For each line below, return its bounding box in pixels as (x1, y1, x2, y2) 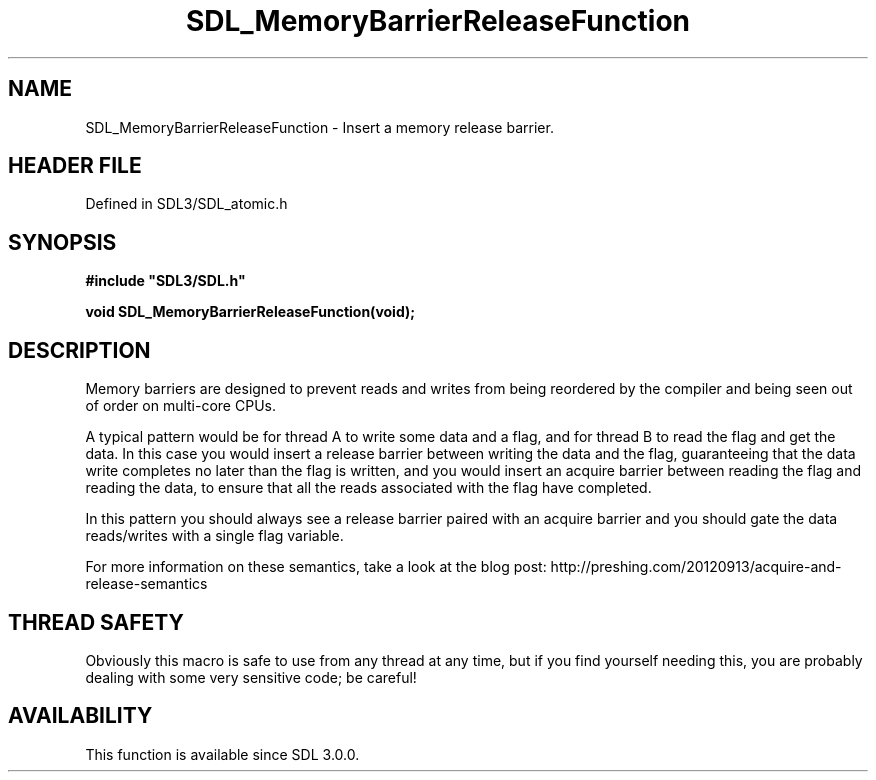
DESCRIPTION (8, 337, 151, 363)
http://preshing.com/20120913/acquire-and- (550, 558, 842, 576)
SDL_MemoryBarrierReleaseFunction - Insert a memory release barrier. (85, 118, 554, 136)
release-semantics (85, 575, 208, 593)
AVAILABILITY (8, 703, 153, 729)
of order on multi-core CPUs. (85, 397, 276, 415)
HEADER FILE (8, 153, 142, 179)
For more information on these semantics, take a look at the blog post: (85, 558, 547, 576)
